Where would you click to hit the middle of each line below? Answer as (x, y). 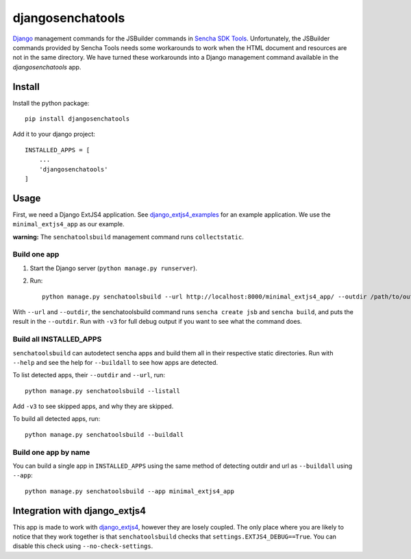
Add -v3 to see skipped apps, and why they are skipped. (93, 406)
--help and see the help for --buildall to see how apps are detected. (115, 362)
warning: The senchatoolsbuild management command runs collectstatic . (128, 237)
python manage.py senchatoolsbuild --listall (103, 391)
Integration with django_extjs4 (79, 511)
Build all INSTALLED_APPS (57, 340)
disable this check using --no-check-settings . (83, 546)
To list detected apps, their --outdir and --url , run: (89, 375)
